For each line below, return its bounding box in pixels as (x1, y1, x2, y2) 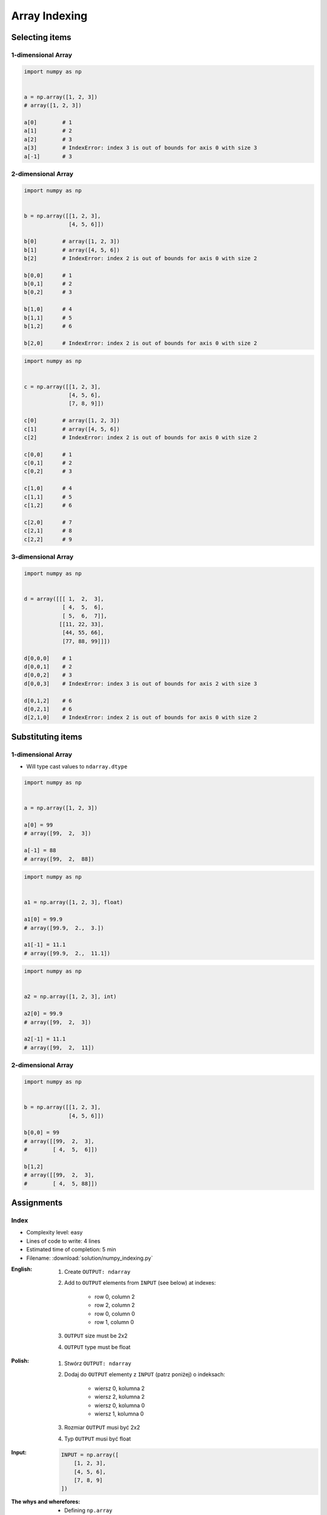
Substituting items (11, 731, 83, 742)
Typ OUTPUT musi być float (64, 1435, 131, 1442)
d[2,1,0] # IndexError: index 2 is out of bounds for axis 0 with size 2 (24, 714, 257, 721)
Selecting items (11, 32, 72, 42)
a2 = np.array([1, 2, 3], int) (24, 993, 117, 1000)
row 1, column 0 (94, 1318, 134, 1325)
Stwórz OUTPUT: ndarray (64, 1360, 131, 1367)
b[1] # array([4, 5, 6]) (24, 246, 121, 253)
